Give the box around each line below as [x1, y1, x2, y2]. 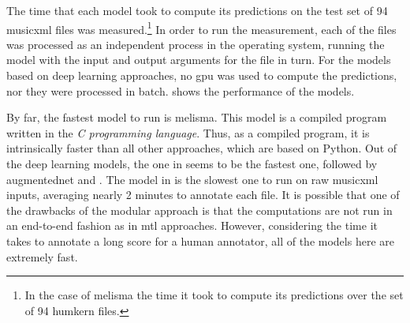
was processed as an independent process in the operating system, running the [6, 36, 385, 52]
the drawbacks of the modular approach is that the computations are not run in [6, 201, 393, 218]
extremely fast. [6, 248, 78, 265]
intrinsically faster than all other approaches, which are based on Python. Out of [6, 140, 397, 156]
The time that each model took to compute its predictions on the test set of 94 [6, 2, 388, 18]
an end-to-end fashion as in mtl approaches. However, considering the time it [6, 217, 378, 234]
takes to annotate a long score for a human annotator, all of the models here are [6, 232, 394, 249]
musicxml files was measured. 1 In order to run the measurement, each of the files [6, 18, 397, 37]
